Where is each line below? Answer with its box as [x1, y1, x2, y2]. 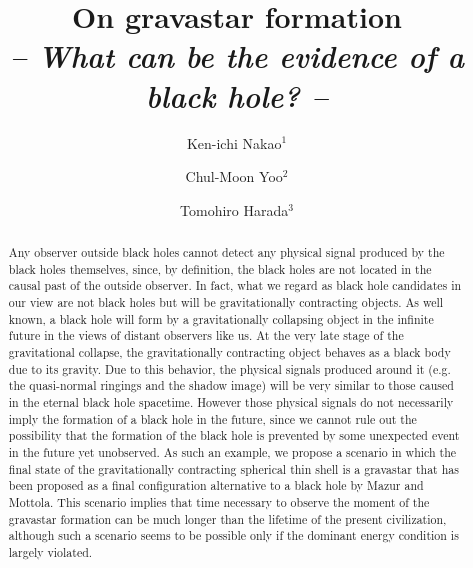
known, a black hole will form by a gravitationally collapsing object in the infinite [8, 310, 434, 327]
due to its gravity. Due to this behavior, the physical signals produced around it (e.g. [8, 360, 451, 377]
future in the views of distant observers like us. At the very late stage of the [8, 327, 404, 344]
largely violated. [8, 543, 93, 560]
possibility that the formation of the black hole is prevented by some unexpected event [8, 427, 460, 444]
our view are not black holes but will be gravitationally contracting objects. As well [8, 294, 444, 311]
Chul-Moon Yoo [185, 166, 283, 187]
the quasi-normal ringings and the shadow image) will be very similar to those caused [8, 377, 454, 394]
